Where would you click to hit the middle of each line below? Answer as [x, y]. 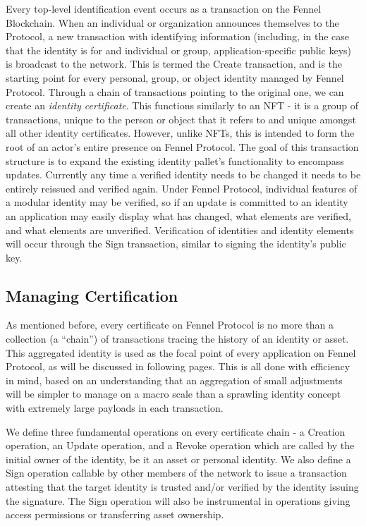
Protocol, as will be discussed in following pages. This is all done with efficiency [178, 366]
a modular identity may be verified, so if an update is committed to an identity [177, 202]
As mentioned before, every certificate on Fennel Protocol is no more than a [170, 325]
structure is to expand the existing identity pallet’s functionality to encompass [175, 160]
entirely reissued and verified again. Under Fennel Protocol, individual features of [182, 188]
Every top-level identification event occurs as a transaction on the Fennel [164, 8]
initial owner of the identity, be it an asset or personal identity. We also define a [178, 459]
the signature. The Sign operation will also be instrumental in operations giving [178, 500]
